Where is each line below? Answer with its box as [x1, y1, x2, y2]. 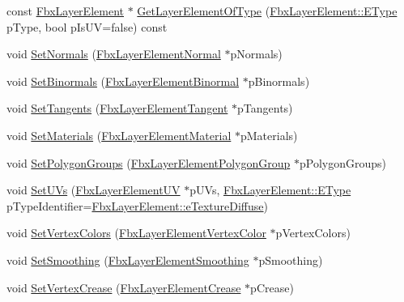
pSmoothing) [258, 251, 323, 268]
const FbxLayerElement [6, 2, 124, 19]
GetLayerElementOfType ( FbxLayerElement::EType [137, 2, 398, 19]
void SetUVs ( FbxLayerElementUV [6, 181, 181, 198]
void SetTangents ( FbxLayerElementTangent [6, 100, 228, 117]
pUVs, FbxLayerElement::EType [189, 181, 351, 198]
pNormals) [230, 45, 283, 62]
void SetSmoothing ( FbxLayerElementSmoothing [6, 251, 249, 268]
